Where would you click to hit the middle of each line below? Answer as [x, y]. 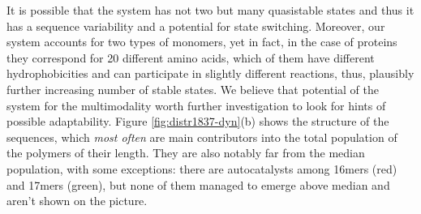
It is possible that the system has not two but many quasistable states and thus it [210, 10]
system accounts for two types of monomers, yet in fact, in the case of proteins [202, 42]
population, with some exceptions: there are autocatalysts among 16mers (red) [202, 168]
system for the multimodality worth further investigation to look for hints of [196, 105]
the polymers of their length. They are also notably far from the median [186, 153]
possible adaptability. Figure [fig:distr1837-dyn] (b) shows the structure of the [198, 121]
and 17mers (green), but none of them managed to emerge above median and [198, 184]
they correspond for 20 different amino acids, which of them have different [191, 57]
